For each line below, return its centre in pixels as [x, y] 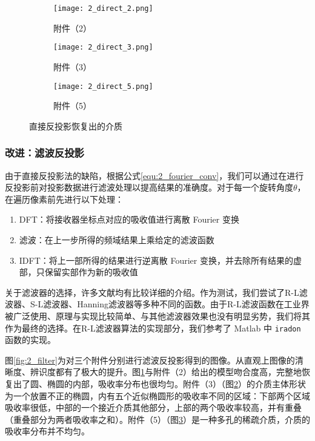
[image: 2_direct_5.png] [103, 86]
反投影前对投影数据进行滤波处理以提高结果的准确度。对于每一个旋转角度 [149, 187]
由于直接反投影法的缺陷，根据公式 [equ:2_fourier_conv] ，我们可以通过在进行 [154, 175]
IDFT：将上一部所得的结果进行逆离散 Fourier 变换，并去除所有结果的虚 [160, 260]
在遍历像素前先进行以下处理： [64, 199]
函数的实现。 [30, 340]
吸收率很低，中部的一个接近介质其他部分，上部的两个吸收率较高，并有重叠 [153, 407]
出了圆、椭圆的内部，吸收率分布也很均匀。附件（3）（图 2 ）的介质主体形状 [159, 383]
